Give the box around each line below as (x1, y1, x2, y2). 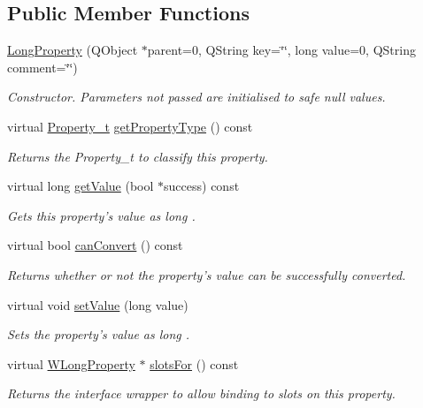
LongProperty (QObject (7, 41, 138, 59)
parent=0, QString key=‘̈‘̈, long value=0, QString (147, 41, 416, 59)
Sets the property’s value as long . (7, 325, 190, 344)
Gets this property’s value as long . (7, 206, 196, 224)
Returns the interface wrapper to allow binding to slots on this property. (7, 384, 396, 403)
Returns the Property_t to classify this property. (7, 147, 268, 165)
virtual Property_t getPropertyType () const (7, 117, 253, 135)
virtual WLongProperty (7, 354, 135, 373)
